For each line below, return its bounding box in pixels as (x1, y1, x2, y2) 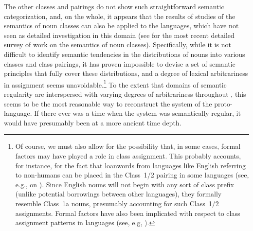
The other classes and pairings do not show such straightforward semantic (4, 1, 224, 11)
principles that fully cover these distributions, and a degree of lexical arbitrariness (4, 68, 248, 78)
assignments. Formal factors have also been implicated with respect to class (15, 208, 240, 218)
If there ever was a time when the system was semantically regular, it (34, 108, 241, 118)
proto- (214, 98, 233, 108)
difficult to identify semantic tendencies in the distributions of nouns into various (4, 49, 245, 59)
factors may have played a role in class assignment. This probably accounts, (15, 150, 241, 160)
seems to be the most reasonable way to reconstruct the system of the (4, 98, 212, 108)
